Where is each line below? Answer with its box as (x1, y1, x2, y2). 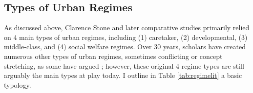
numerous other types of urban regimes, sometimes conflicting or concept (4, 51, 223, 61)
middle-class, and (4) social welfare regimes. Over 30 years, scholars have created (4, 41, 246, 52)
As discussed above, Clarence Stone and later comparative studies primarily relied (4, 22, 250, 33)
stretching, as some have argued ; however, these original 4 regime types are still (4, 60, 244, 71)
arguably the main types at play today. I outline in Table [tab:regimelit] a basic (4, 70, 242, 80)
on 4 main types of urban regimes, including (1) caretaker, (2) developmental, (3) (4, 32, 248, 42)
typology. (4, 79, 31, 90)
